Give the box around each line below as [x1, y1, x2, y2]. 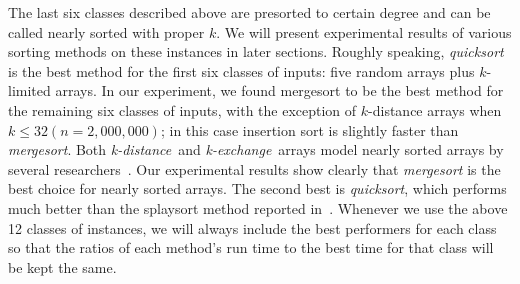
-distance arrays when [368, 99, 502, 120]
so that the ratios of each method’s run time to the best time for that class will [8, 237, 494, 258]
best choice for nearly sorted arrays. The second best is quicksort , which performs [8, 178, 507, 199]
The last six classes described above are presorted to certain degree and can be [8, 2, 491, 22]
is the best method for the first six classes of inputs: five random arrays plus [8, 60, 475, 81]
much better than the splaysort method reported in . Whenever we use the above [8, 197, 508, 218]
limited [8, 80, 51, 101]
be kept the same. [8, 256, 117, 277]
